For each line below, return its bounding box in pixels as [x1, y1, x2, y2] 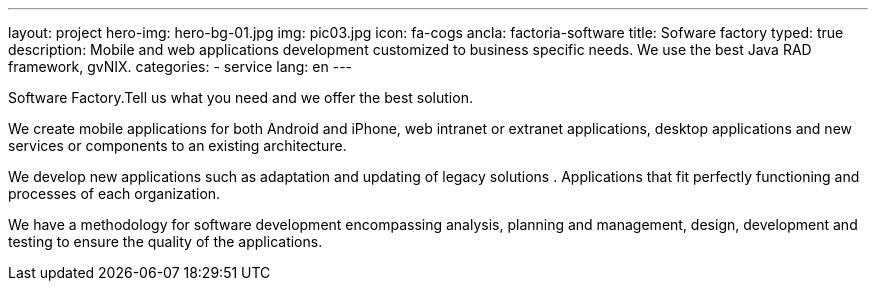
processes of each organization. [8, 185, 221, 202]
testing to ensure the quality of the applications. [8, 233, 323, 250]
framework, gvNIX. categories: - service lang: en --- [8, 58, 353, 75]
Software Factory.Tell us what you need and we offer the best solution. [8, 89, 473, 106]
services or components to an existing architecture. [8, 137, 347, 154]
